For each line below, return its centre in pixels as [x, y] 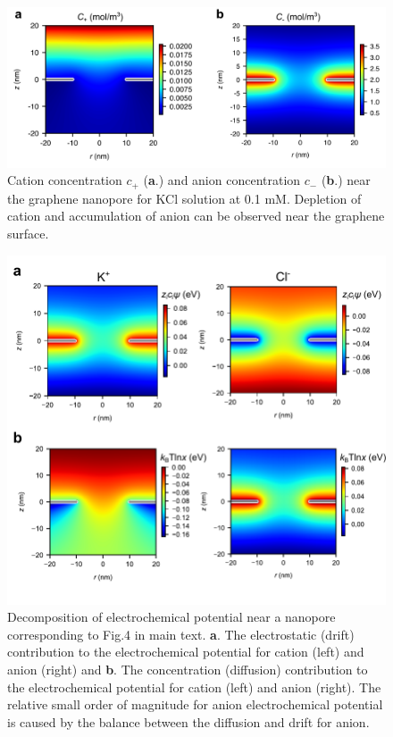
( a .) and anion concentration [222, 180]
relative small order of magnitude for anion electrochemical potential [195, 704]
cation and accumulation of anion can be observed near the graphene [196, 216]
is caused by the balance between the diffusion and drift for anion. [188, 721]
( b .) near [346, 180]
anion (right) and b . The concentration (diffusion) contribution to [188, 669]
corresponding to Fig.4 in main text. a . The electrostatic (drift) [181, 634]
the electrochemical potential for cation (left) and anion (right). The [194, 687]
